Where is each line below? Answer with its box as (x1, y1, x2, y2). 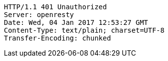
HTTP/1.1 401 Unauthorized (4, 3, 107, 11)
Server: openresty (4, 11, 74, 19)
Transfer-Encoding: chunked (4, 34, 111, 42)
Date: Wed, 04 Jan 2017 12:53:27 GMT (4, 19, 148, 26)
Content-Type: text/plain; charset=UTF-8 (4, 26, 165, 34)
